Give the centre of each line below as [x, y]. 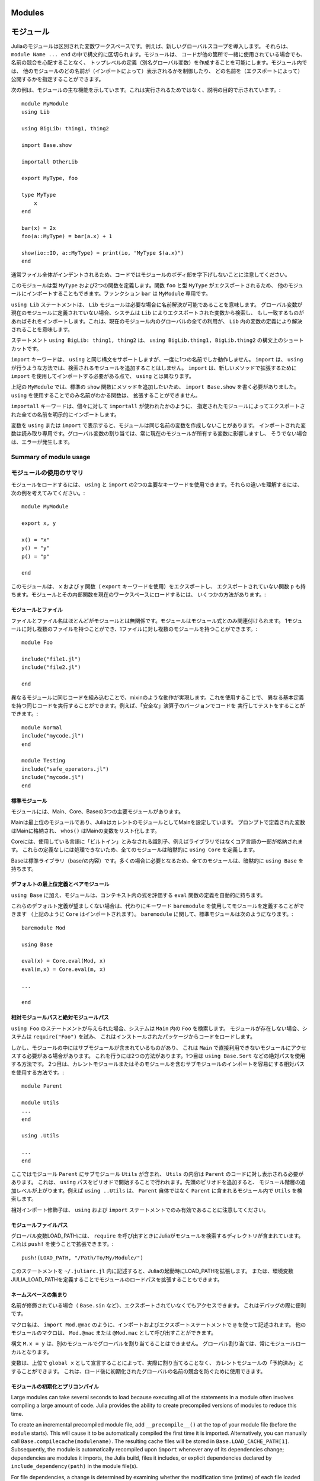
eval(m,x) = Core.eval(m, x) [64, 969]
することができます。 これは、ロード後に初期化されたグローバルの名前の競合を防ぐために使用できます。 [138, 1371]
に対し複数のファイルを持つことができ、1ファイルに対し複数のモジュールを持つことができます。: [139, 629]
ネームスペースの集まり [39, 1294]
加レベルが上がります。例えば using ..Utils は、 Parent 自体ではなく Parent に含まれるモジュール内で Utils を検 [157, 1190]
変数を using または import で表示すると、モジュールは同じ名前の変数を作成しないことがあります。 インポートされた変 [159, 425]
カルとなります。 [32, 1352]
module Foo [37, 642]
